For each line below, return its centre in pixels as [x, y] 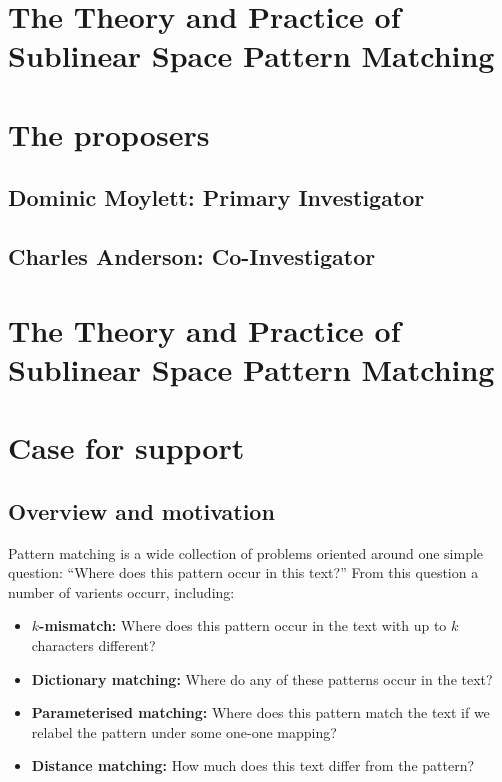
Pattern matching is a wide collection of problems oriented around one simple [246, 552]
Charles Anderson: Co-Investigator [192, 256]
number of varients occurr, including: [121, 591]
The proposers [109, 133]
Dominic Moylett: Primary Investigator [216, 197]
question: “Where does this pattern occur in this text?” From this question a [243, 572]
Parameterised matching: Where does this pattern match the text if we [260, 712]
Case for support [126, 447]
